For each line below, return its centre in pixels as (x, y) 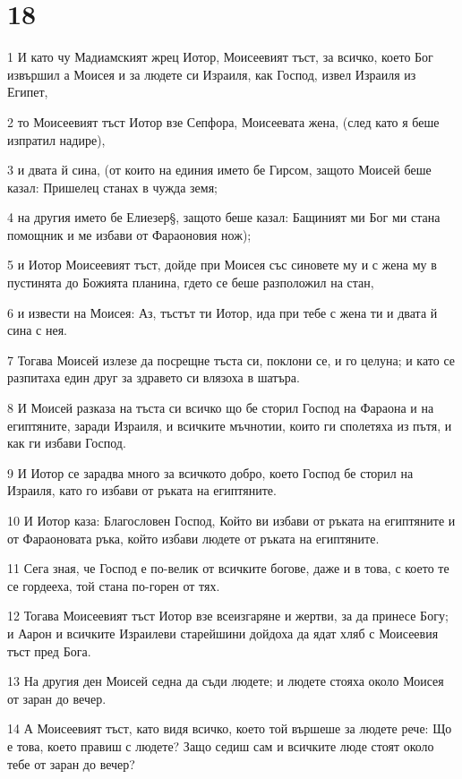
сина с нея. (37, 330)
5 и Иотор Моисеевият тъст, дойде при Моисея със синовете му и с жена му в (222, 265)
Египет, (28, 92)
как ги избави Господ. (67, 443)
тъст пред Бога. (49, 651)
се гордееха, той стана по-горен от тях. (114, 585)
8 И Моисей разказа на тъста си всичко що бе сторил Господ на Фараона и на (221, 408)
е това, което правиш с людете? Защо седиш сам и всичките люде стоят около (221, 745)
